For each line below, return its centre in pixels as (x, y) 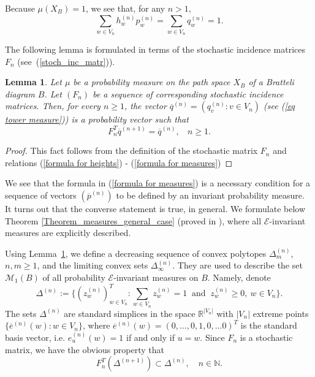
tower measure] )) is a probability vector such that (97, 119)
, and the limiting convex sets (93, 265)
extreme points (281, 313)
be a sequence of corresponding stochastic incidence (188, 93)
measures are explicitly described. (68, 233)
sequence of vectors (41, 195)
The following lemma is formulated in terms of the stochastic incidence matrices (155, 49)
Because (20, 8)
